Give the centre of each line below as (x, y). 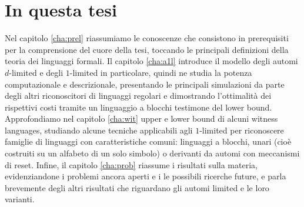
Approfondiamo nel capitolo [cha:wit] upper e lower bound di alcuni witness (141, 118)
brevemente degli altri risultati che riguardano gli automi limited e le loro (137, 187)
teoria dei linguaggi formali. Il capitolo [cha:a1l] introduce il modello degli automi (151, 61)
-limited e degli (36, 72)
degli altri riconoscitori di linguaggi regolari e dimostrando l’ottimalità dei (138, 96)
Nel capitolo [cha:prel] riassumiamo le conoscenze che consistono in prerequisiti (147, 38)
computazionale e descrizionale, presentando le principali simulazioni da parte (145, 84)
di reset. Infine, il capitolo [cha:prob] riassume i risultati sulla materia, (131, 164)
